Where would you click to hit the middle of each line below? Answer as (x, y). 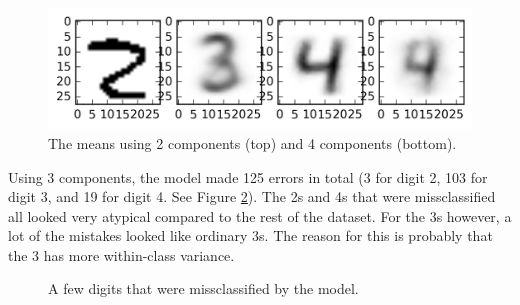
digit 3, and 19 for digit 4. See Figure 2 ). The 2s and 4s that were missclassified (252, 196)
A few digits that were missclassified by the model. (203, 288)
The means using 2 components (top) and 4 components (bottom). (252, 142)
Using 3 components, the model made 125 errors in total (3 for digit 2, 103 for (248, 176)
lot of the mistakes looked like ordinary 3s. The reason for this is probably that (250, 235)
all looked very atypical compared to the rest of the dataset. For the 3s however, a (260, 215)
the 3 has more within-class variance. (121, 254)
